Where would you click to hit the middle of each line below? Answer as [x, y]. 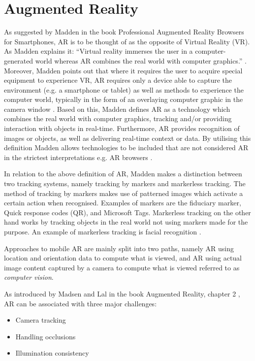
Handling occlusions [46, 336]
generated [19, 60]
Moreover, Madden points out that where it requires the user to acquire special [123, 70]
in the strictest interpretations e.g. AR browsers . [78, 157]
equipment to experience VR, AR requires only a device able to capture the [118, 80]
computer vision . [29, 277]
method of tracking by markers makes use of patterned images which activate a [124, 193]
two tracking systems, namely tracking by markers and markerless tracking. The [125, 183]
